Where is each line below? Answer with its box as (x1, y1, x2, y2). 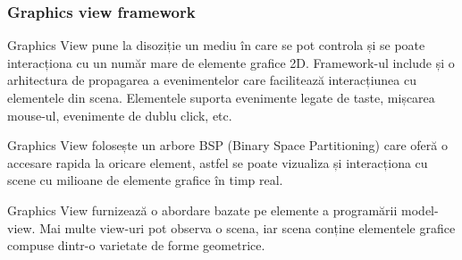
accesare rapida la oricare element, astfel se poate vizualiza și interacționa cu (7, 153, 428, 172)
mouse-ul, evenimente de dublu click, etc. (7, 105, 232, 124)
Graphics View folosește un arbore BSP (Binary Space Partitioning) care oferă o (7, 136, 448, 155)
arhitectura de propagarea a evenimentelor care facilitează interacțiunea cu (7, 71, 416, 89)
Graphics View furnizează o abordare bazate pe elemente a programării (7, 200, 398, 219)
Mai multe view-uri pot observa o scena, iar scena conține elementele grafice (39, 218, 456, 237)
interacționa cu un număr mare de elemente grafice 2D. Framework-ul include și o (7, 53, 455, 71)
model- (401, 200, 439, 219)
